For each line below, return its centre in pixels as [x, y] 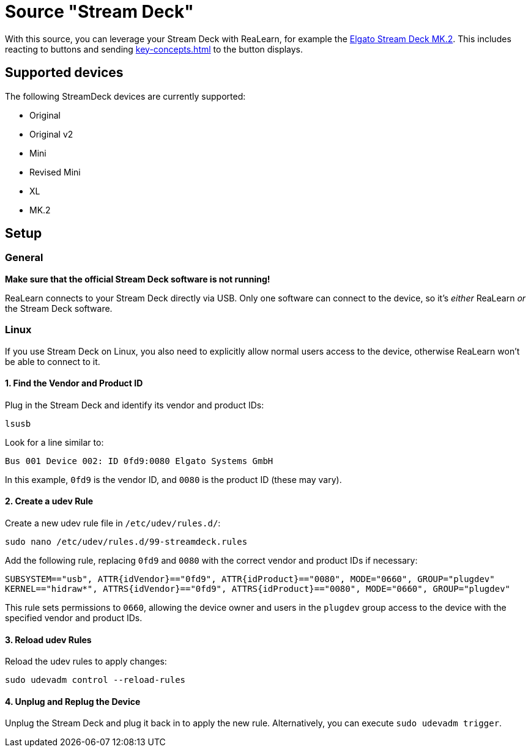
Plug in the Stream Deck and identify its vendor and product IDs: [135, 405]
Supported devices [64, 73]
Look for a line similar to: [54, 442]
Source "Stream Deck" [99, 12]
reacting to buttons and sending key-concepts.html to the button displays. [154, 49]
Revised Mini [55, 172]
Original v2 [51, 134]
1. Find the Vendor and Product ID [74, 383]
